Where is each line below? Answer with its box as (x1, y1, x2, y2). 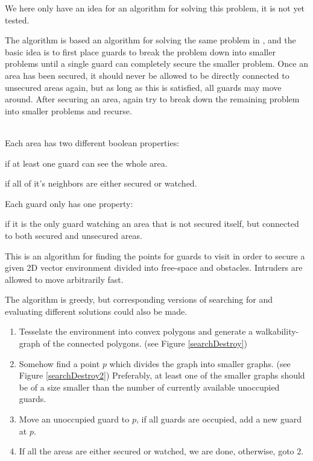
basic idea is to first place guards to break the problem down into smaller (5, 45, 276, 58)
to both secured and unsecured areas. (5, 229, 142, 241)
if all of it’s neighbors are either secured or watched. (5, 177, 197, 190)
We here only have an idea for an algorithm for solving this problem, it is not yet (5, 2, 305, 14)
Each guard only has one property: (5, 197, 133, 209)
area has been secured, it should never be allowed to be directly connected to (5, 69, 289, 81)
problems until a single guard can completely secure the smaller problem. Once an (5, 57, 308, 70)
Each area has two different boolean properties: (5, 136, 180, 149)
